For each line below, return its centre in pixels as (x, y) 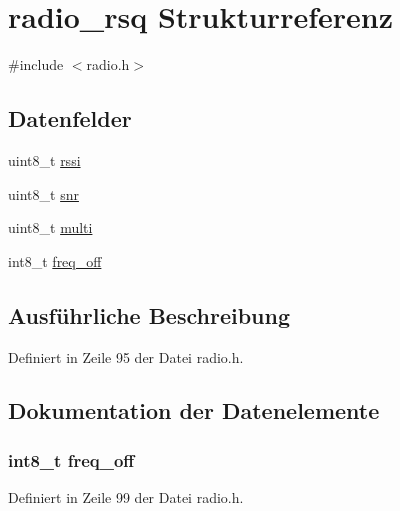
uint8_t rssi (44, 159)
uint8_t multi (50, 227)
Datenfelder (70, 118)
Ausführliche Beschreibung (149, 314)
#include (36, 64)
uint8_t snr (43, 193)
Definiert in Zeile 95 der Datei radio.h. (126, 356)
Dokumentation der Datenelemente (194, 410)
